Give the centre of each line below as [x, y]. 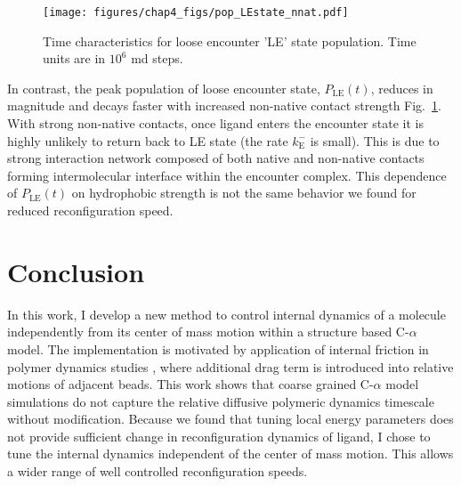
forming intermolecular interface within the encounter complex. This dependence [227, 175]
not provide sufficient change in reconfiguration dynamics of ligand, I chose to [219, 436]
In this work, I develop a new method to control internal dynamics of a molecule [226, 314]
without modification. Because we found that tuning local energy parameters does [230, 419]
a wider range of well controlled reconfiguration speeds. [158, 471]
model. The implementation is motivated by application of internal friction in [218, 348]
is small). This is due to [375, 140]
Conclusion [76, 271]
